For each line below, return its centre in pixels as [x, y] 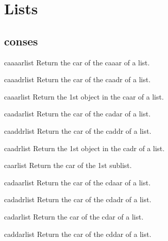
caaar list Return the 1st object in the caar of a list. [84, 96]
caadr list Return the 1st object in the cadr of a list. [85, 148]
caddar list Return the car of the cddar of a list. [78, 234]
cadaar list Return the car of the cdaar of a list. [77, 182]
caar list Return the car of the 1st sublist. [68, 165]
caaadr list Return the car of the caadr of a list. [77, 79]
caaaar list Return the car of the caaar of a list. [77, 62]
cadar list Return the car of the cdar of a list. [74, 216]
